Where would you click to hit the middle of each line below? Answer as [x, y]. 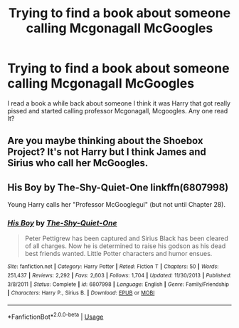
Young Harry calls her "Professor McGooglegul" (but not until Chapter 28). [117, 205]
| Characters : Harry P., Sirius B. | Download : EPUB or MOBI [81, 293]
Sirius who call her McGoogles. [78, 163]
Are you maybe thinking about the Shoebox [106, 141]
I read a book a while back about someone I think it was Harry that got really [119, 103]
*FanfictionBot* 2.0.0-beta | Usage [55, 316]
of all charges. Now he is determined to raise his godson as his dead [125, 246]
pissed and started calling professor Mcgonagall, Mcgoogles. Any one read [118, 111]
